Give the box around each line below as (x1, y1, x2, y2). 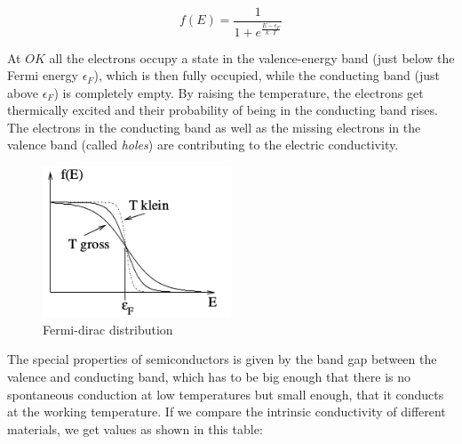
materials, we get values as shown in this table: (7, 419, 263, 438)
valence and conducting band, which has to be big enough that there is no (7, 367, 411, 385)
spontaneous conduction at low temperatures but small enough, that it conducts (7, 384, 444, 403)
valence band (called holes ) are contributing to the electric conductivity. (7, 135, 399, 154)
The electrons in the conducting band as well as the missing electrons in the (7, 117, 421, 136)
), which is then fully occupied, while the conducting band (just (93, 66, 440, 85)
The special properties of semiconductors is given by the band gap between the (7, 350, 437, 368)
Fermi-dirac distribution (43, 319, 173, 338)
